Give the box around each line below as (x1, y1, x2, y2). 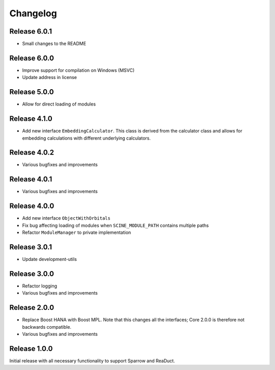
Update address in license (22, 74, 77, 81)
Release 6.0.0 (9, 54, 54, 62)
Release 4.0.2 (9, 148, 54, 157)
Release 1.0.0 (9, 344, 53, 353)
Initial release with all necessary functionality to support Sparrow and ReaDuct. (9, 357, 175, 364)
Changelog (9, 8, 57, 19)
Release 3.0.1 (9, 243, 52, 251)
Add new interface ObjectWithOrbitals (22, 215, 111, 221)
